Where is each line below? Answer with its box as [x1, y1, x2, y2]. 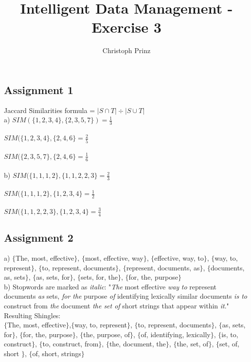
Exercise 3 [91, 17, 161, 37]
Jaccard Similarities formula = [4, 105, 95, 115]
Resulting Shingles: [4, 310, 61, 320]
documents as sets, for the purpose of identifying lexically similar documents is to [4, 291, 247, 301]
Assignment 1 [4, 82, 73, 97]
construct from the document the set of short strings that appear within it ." [4, 300, 229, 310]
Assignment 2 [4, 230, 73, 245]
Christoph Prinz [102, 45, 151, 56]
